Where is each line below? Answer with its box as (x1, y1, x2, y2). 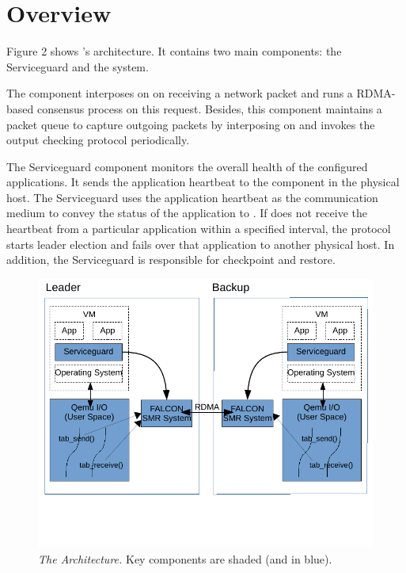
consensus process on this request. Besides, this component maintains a (36, 100, 382, 117)
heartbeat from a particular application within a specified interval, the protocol (6, 220, 391, 237)
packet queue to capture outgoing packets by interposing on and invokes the (6, 116, 375, 132)
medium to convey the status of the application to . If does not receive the (6, 204, 368, 221)
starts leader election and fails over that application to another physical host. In (6, 235, 395, 252)
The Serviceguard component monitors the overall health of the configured (6, 158, 368, 174)
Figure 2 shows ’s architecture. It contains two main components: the (6, 43, 342, 59)
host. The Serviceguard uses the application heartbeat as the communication (6, 189, 378, 205)
